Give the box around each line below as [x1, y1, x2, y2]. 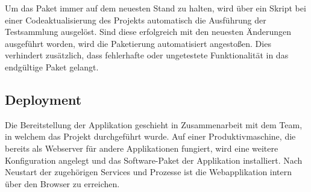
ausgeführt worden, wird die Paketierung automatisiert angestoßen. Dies [5, 37, 271, 49]
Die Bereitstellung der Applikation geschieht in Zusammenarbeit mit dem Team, [5, 118, 303, 131]
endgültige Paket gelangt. [5, 60, 99, 73]
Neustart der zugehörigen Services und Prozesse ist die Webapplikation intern [5, 166, 292, 178]
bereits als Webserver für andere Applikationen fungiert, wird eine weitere [5, 141, 278, 154]
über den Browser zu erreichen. [5, 177, 120, 190]
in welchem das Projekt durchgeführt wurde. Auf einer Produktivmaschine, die [5, 130, 296, 143]
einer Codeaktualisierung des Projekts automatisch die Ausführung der [5, 13, 266, 26]
